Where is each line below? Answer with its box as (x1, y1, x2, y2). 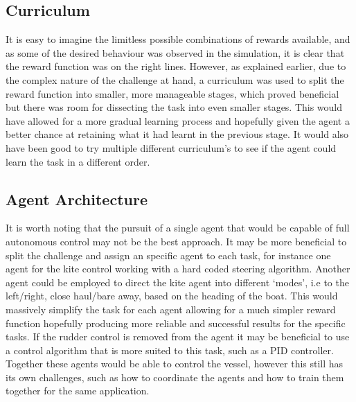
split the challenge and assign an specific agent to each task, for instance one (6, 247, 331, 262)
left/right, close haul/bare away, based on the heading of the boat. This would (6, 288, 338, 303)
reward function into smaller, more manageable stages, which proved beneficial (6, 86, 339, 101)
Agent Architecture (6, 188, 148, 209)
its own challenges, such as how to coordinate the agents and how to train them (6, 369, 344, 384)
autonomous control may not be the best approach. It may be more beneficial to (6, 234, 347, 248)
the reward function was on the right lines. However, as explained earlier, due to (6, 59, 346, 73)
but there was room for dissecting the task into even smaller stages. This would (6, 100, 343, 114)
